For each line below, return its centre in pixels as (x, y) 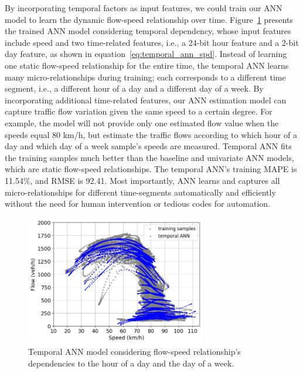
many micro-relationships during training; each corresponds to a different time (145, 77)
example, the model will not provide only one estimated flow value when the (142, 122)
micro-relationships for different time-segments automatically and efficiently (140, 192)
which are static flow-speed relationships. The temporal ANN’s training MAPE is (151, 169)
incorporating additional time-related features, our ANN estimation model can (146, 100)
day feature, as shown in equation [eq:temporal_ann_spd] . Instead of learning (146, 54)
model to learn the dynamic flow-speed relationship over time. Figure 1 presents (149, 19)
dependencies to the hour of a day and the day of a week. (131, 363)
